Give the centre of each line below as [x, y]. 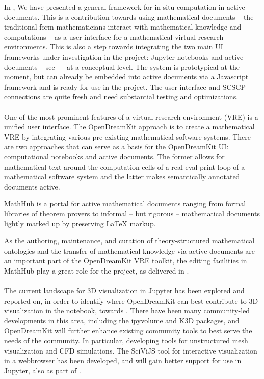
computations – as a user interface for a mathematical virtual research [114, 36]
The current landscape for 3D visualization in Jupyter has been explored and [124, 291]
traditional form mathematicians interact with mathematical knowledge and [123, 27]
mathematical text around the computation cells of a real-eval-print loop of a [125, 166]
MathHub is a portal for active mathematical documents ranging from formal [125, 204]
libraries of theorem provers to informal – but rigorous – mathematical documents [132, 213]
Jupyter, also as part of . [43, 370]
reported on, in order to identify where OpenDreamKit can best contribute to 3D [131, 300]
